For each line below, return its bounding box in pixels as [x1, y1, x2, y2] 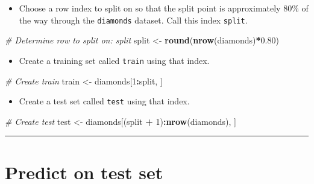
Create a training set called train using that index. [19, 54, 210, 66]
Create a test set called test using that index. [19, 95, 190, 107]
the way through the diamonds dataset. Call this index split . [19, 13, 248, 26]
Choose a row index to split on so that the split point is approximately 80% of [19, 2, 309, 14]
